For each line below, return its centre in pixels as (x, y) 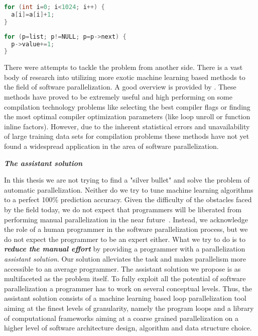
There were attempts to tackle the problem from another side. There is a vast (123, 67)
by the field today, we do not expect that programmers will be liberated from (123, 209)
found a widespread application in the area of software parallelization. (111, 146)
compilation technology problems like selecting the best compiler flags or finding (127, 106)
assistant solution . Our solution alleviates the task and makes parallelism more (125, 258)
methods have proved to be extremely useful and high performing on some (118, 97)
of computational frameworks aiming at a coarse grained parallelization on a (121, 318)
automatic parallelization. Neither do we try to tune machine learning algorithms (129, 189)
